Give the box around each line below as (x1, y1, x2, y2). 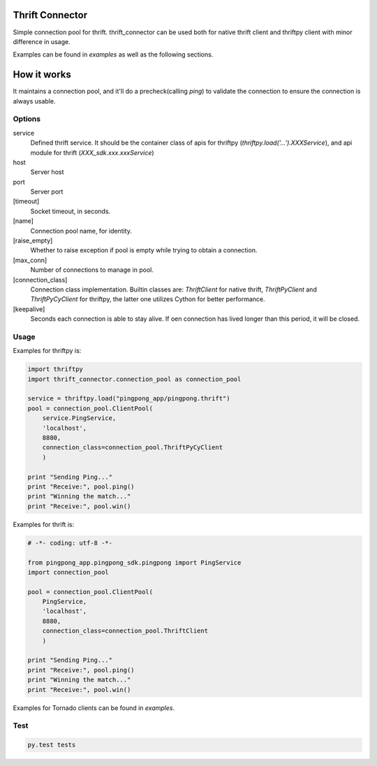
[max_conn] (13, 256, 47, 264)
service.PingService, (42, 414, 117, 422)
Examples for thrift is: (13, 520, 75, 528)
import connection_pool (27, 568, 110, 576)
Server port (30, 187, 64, 196)
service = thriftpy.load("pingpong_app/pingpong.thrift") (27, 395, 230, 403)
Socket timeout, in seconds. (30, 207, 111, 215)
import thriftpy (27, 366, 84, 373)
